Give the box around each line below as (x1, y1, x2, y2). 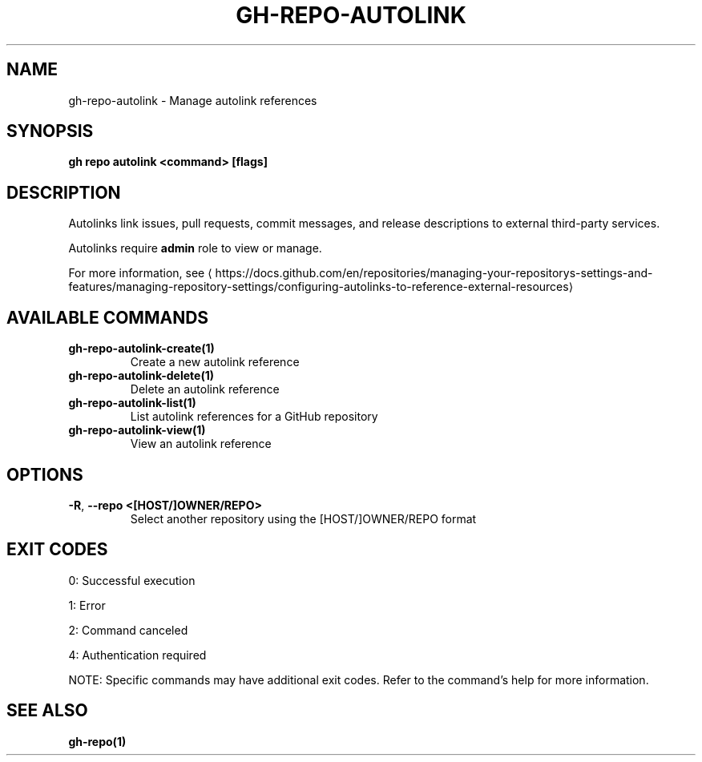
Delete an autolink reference (130, 382, 280, 397)
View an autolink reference (130, 437, 272, 451)
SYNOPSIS (6, 121, 94, 142)
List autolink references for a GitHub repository (130, 409, 378, 424)
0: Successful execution (68, 573, 196, 587)
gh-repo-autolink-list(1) (68, 396, 196, 410)
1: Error (68, 598, 106, 612)
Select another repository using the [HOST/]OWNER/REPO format (130, 511, 477, 526)
